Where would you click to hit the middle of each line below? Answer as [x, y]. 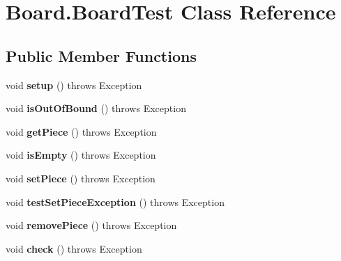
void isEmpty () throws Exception [81, 155]
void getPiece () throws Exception [81, 131]
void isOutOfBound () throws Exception [96, 108]
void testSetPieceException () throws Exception [115, 201]
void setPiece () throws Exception [81, 178]
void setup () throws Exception [74, 85]
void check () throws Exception [74, 248]
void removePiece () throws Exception [91, 225]
